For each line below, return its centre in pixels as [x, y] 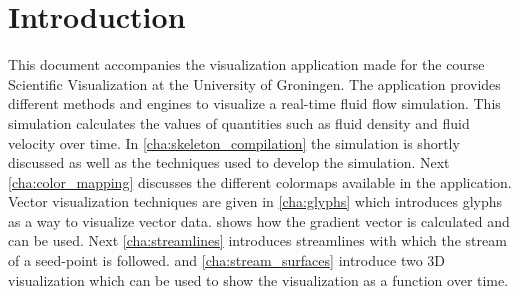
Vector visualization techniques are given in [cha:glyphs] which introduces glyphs [255, 201]
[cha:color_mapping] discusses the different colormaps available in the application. [260, 181]
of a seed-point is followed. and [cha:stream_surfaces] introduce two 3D [227, 260]
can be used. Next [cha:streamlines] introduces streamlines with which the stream [257, 240]
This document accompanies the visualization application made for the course [246, 64]
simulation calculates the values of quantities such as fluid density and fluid [239, 122]
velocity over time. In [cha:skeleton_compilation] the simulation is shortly [234, 142]
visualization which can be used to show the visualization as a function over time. [258, 279]
